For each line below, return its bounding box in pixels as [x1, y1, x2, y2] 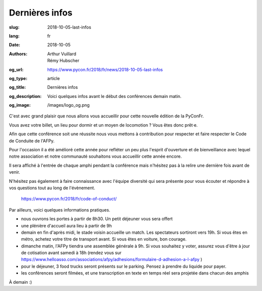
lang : [9, 33, 20, 39]
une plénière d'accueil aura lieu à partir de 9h [21, 223, 112, 228]
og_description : [9, 93, 42, 99]
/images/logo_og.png [47, 102, 90, 108]
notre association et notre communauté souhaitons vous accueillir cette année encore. [9, 153, 182, 160]
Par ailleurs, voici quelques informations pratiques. [9, 207, 111, 213]
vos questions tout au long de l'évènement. [9, 185, 96, 191]
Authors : [9, 51, 28, 57]
